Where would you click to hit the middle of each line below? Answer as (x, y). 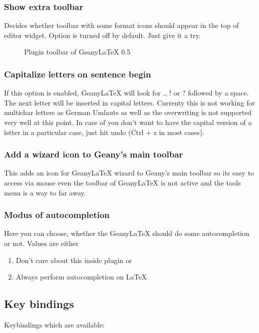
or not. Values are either (41, 243)
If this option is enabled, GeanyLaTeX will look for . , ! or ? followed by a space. (126, 93)
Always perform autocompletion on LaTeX (81, 277)
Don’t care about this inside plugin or (74, 260)
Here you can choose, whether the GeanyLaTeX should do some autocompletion (127, 233)
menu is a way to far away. (45, 192)
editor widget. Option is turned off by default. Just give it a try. (102, 35)
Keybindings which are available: (54, 324)
